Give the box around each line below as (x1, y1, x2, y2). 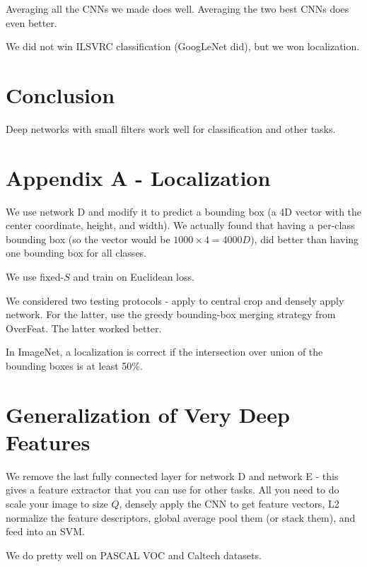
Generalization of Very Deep (6, 399, 290, 428)
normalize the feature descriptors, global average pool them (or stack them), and (6, 510, 356, 525)
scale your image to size (6, 496, 108, 511)
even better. (6, 15, 57, 30)
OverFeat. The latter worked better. (6, 320, 162, 335)
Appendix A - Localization (6, 163, 271, 192)
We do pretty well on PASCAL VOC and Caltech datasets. (6, 547, 262, 562)
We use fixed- (6, 269, 64, 283)
